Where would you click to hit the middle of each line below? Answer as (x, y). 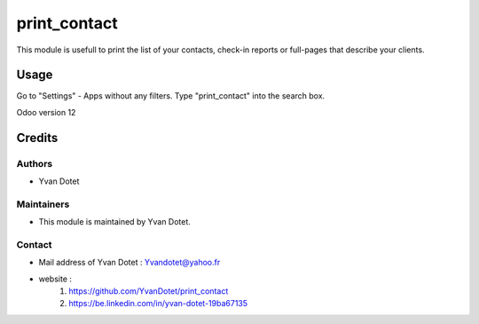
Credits (37, 138)
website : (55, 279)
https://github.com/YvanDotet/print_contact (149, 291)
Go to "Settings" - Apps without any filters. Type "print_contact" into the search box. (171, 96)
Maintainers (43, 204)
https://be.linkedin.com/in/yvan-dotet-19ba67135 (158, 304)
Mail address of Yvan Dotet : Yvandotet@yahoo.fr (130, 263)
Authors (35, 163)
